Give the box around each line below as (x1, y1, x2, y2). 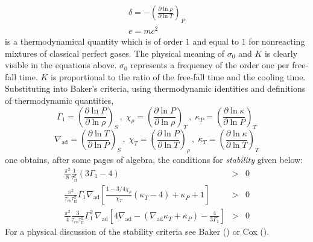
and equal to (192, 34, 239, 47)
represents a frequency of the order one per (130, 59, 289, 71)
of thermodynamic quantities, (5, 94, 114, 106)
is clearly (264, 46, 298, 59)
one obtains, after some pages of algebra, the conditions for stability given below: (5, 153, 303, 166)
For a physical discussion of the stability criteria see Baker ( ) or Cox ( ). (5, 224, 270, 237)
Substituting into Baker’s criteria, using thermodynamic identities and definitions (5, 82, 306, 95)
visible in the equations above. (5, 59, 117, 71)
